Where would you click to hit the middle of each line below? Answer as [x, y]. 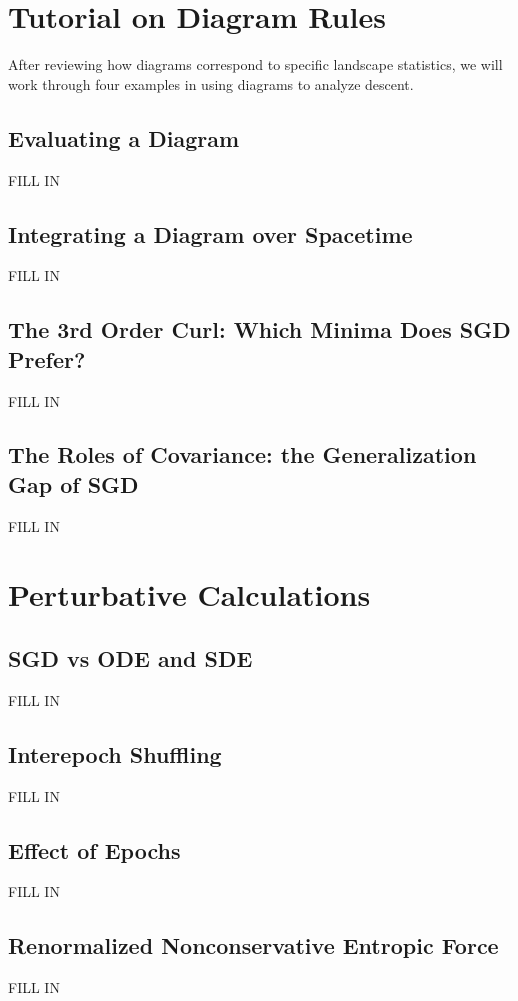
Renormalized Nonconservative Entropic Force [253, 945]
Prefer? [47, 358]
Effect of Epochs [94, 849]
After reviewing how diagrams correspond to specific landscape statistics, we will [255, 64]
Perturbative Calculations [189, 594]
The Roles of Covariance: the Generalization [242, 454]
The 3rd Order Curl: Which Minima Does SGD [259, 329]
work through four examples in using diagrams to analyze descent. [211, 83]
